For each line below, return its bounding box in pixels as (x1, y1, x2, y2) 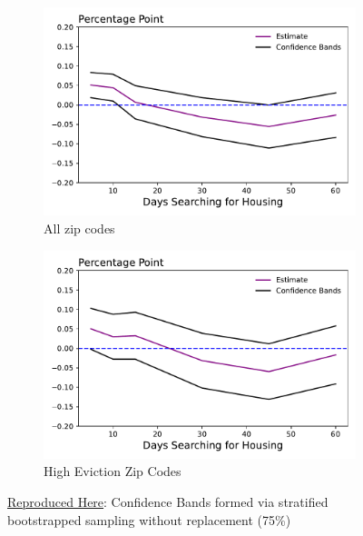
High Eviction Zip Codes (44, 462, 181, 481)
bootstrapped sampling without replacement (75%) (7, 510, 291, 529)
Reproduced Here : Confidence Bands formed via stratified (7, 492, 329, 511)
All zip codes (44, 218, 115, 237)
